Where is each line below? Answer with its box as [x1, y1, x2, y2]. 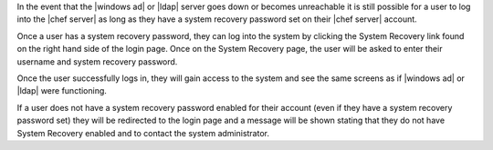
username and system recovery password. [16, 55, 178, 67]
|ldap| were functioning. [16, 85, 107, 96]
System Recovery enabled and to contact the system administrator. [16, 127, 269, 138]
